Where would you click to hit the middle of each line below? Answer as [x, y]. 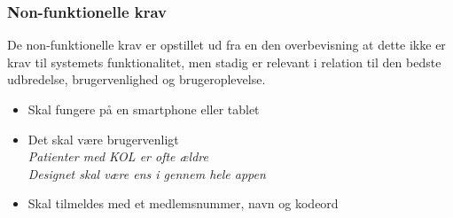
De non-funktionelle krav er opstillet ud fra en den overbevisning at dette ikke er [226, 45]
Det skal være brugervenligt [103, 139]
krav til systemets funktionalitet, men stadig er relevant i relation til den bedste [224, 62]
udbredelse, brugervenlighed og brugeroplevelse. [137, 79]
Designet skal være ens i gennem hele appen [147, 173]
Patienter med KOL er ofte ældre [118, 156]
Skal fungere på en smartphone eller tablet [144, 109]
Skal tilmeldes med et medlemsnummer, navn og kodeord [183, 203]
